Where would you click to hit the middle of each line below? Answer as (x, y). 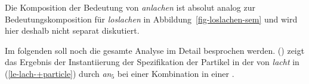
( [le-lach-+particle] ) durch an (58, 73)
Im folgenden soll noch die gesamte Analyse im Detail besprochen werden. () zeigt (155, 50)
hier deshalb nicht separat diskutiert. (72, 30)
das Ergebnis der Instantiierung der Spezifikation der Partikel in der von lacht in (152, 62)
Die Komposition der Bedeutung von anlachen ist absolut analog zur (130, 7)
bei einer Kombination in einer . (176, 73)
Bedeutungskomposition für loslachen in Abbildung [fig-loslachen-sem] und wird (151, 19)
